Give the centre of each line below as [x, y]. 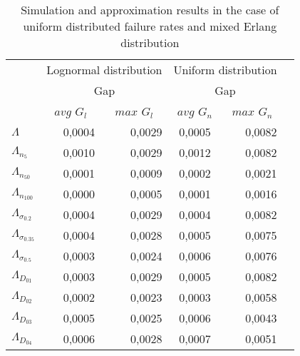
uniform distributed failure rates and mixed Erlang [150, 26]
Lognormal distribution [104, 70]
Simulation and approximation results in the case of [150, 10]
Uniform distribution [225, 70]
